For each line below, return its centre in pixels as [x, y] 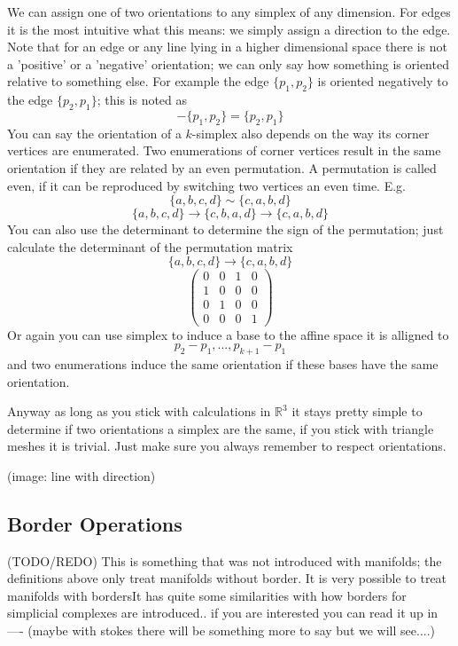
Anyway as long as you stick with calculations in [139, 411]
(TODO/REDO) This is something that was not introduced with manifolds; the [225, 560]
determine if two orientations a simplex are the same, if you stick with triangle [221, 428]
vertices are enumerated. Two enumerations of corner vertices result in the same [224, 150]
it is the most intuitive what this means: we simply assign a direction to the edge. [229, 29]
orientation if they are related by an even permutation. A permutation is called [222, 167]
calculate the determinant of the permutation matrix [150, 246]
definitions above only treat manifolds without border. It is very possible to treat [227, 578]
